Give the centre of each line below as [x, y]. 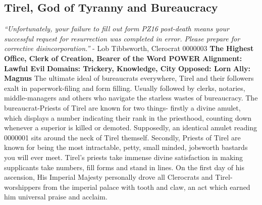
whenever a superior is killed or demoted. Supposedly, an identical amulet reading [130, 127]
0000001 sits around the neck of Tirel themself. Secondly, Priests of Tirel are [122, 137]
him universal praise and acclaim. [56, 197]
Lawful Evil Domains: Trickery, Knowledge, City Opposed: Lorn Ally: [127, 68]
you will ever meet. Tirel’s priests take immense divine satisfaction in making [124, 157]
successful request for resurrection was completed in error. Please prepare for [122, 38]
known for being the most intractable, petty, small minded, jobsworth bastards [126, 147]
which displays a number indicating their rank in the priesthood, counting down [128, 117]
